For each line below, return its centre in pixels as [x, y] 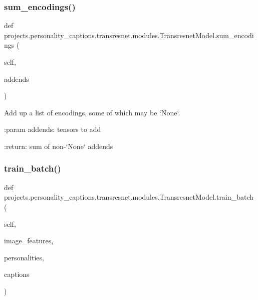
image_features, [29, 241]
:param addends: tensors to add [53, 129]
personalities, [24, 257]
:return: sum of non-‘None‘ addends [59, 146]
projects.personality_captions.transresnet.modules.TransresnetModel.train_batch [129, 197]
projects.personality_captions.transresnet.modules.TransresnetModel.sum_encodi [129, 35]
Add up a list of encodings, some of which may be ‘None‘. [92, 112]
